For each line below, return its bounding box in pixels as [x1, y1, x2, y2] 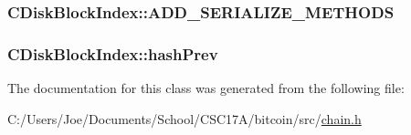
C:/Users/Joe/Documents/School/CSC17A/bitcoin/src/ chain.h [7, 109, 362, 128]
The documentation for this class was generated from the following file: [7, 78, 405, 98]
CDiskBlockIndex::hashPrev [7, 42, 218, 65]
